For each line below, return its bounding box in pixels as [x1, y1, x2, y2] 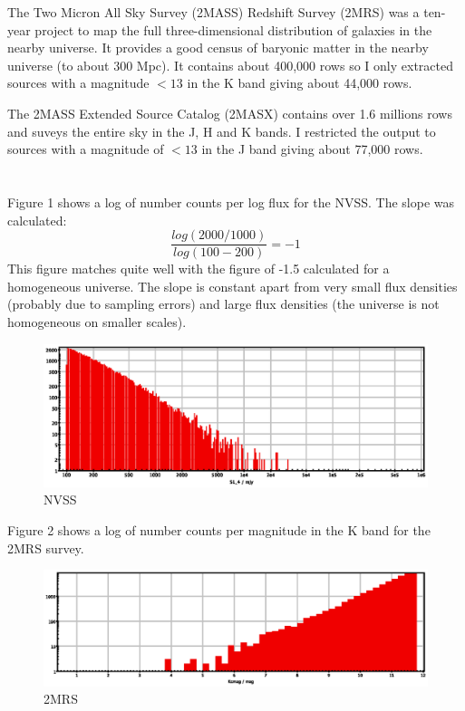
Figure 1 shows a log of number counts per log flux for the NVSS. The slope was [7, 192, 455, 211]
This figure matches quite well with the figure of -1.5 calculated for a [7, 259, 390, 278]
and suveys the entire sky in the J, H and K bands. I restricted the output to [7, 121, 436, 140]
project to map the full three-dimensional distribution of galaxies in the [34, 20, 432, 39]
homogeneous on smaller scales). [7, 312, 187, 331]
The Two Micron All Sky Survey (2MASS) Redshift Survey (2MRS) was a [7, 3, 420, 21]
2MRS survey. [7, 538, 84, 557]
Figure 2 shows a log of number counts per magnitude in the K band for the [7, 520, 431, 539]
